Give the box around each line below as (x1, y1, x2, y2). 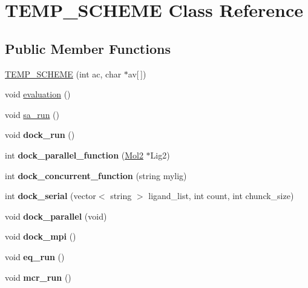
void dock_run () (5, 128, 75, 141)
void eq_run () (5, 250, 65, 263)
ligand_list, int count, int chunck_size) (148, 189, 294, 202)
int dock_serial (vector (5, 189, 96, 202)
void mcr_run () (5, 270, 71, 283)
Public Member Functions (5, 39, 171, 57)
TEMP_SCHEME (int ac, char (5, 67, 122, 80)
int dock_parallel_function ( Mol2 (5, 148, 143, 161)
